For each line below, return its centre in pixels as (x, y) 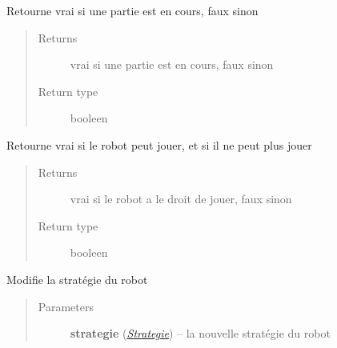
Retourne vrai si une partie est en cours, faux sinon (132, 10)
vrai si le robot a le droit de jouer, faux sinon (181, 199)
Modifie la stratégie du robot (77, 279)
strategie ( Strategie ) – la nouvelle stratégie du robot (200, 333)
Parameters (66, 306)
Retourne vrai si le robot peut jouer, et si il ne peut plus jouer (159, 144)
